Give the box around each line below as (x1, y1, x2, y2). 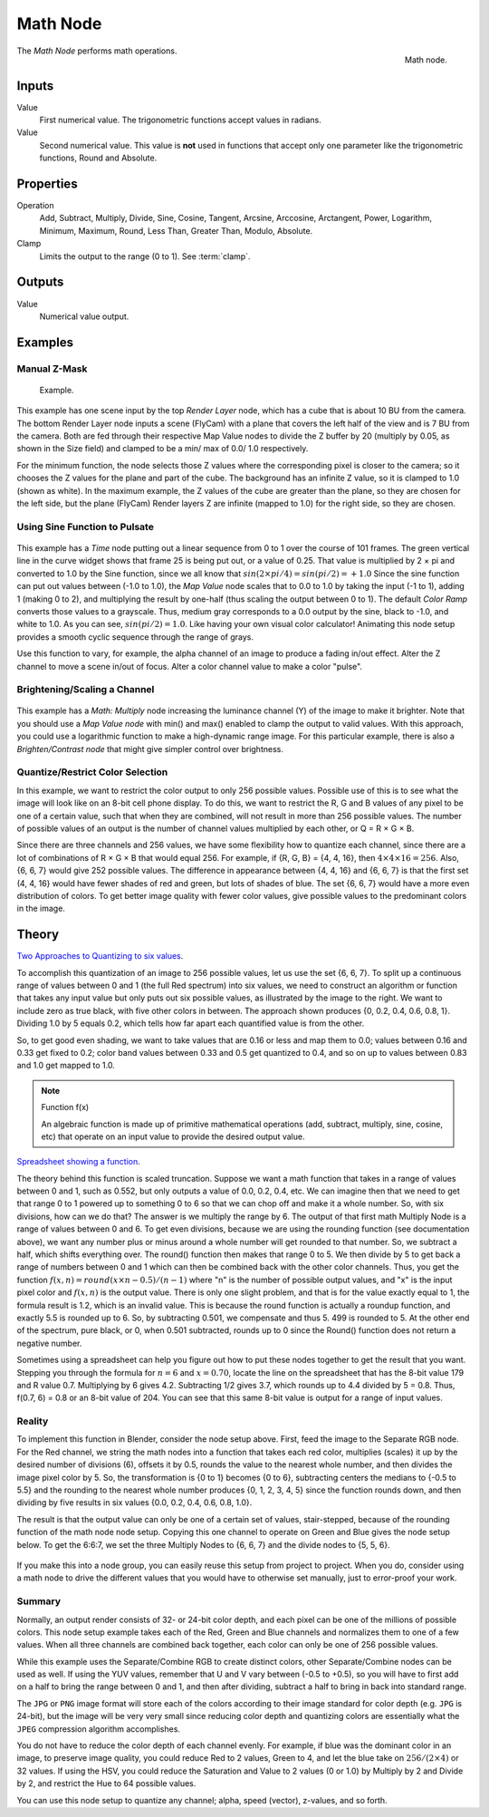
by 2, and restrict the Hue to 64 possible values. (16, 1778, 197, 1789)
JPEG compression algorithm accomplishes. (16, 1723, 181, 1735)
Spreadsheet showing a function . (16, 1156, 140, 1167)
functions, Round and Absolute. (39, 152, 158, 163)
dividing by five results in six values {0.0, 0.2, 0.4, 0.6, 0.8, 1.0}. (16, 1497, 253, 1508)
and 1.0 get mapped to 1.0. (16, 1060, 115, 1071)
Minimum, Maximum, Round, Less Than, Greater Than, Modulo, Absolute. (39, 225, 313, 236)
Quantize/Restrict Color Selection (16, 766, 168, 778)
